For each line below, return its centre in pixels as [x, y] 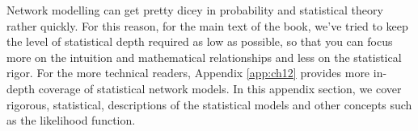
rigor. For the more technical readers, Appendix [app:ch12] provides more [188, 73]
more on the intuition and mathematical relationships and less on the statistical [204, 57]
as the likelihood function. [71, 120]
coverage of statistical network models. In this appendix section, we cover [220, 88]
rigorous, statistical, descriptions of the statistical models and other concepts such [209, 104]
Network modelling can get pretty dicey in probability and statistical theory [195, 10]
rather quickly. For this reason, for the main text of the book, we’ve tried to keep [207, 25]
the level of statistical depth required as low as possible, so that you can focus [200, 41]
